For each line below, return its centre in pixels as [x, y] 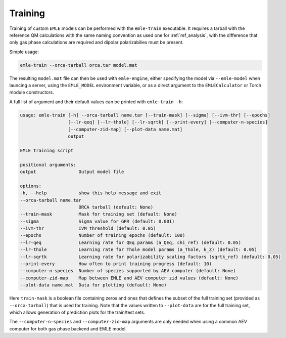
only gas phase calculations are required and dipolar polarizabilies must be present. [97, 43]
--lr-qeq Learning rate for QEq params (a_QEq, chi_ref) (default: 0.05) [131, 242]
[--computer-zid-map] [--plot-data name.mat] [125, 129]
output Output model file [72, 172]
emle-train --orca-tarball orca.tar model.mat [79, 65]
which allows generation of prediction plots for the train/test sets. [77, 312]
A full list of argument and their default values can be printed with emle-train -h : [96, 102]
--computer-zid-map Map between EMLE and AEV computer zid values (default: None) [129, 278]
